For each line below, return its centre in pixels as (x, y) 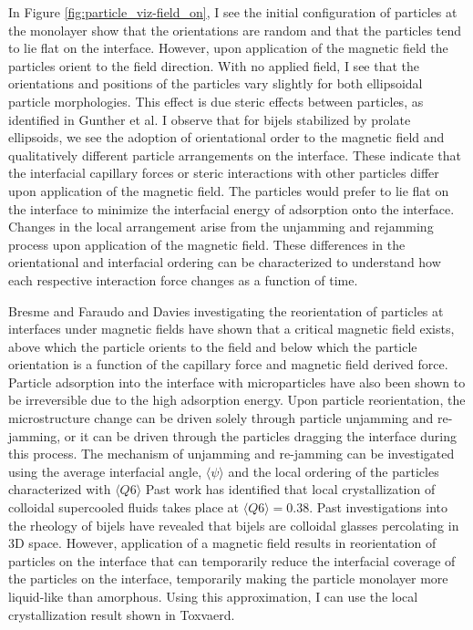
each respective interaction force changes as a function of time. (183, 279)
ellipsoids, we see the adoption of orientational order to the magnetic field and (226, 137)
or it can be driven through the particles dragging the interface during (260, 435)
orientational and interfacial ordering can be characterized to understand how (225, 262)
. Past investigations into (378, 507)
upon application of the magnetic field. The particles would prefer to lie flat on (229, 190)
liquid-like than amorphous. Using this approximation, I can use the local (213, 596)
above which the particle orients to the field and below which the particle (213, 346)
